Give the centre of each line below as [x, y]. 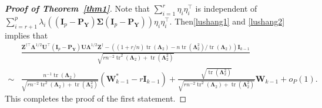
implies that [26, 35]
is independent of [226, 8]
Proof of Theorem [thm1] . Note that [78, 8]
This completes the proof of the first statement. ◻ [96, 98]
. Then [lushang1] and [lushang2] [227, 21]
